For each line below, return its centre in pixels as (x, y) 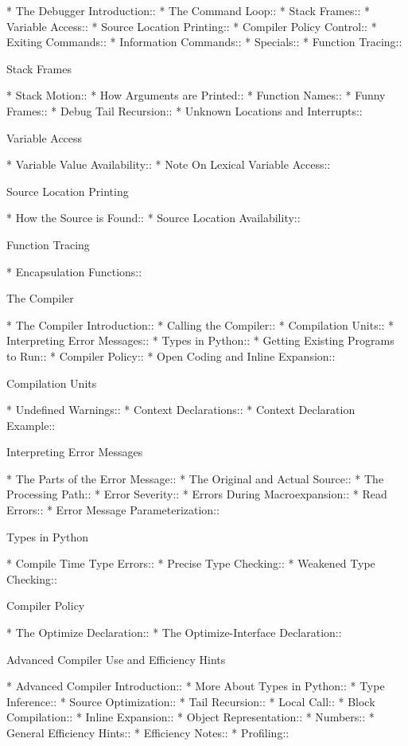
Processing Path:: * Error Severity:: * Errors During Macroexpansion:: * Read (197, 494)
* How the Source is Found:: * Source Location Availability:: (153, 218)
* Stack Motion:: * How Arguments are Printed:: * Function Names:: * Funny (196, 95)
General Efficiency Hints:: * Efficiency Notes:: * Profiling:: (148, 732)
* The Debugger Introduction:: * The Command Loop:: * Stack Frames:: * (188, 10)
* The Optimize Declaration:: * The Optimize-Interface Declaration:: (174, 633)
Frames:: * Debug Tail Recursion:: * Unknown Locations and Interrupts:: (185, 110)
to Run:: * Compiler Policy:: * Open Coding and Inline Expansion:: (171, 355)
